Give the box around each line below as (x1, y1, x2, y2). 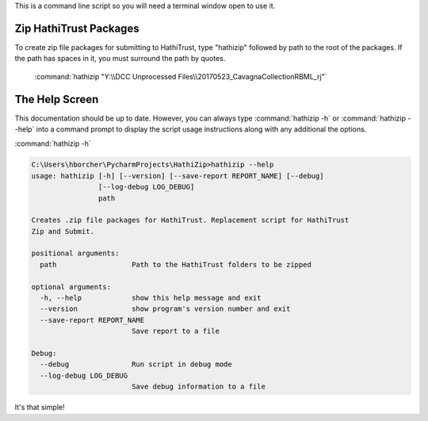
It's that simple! (14, 403, 65, 412)
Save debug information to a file (131, 382, 266, 392)
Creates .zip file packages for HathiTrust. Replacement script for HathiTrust (31, 216, 350, 225)
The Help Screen (14, 92, 99, 106)
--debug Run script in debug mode (40, 360, 233, 369)
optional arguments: (31, 282, 111, 291)
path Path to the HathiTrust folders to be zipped (40, 260, 312, 269)
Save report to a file (131, 327, 220, 336)
